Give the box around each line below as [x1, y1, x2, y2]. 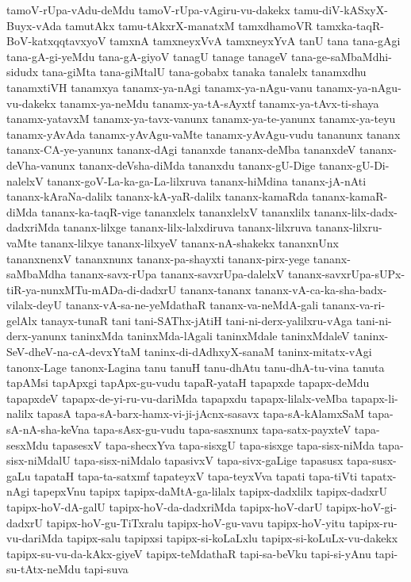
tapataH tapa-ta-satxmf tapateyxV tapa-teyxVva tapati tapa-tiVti [34, 467, 358, 484]
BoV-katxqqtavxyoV [6, 33, 106, 49]
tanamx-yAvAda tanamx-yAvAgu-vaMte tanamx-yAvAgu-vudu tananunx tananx [6, 125, 401, 142]
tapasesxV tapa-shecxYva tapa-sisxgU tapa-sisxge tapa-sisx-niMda [52, 436, 375, 453]
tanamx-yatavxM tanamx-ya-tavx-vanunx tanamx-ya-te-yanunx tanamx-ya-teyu [6, 110, 396, 127]
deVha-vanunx [6, 156, 75, 173]
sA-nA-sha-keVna [6, 421, 90, 438]
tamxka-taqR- [316, 17, 384, 33]
